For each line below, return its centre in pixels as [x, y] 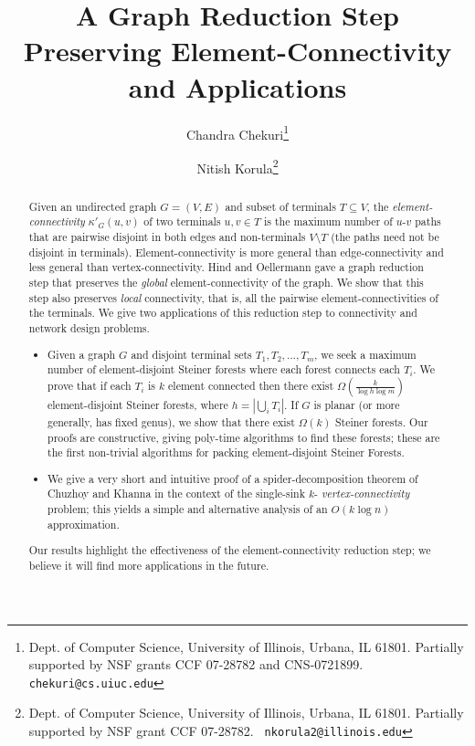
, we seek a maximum [365, 354]
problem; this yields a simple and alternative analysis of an [188, 509]
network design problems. [89, 328]
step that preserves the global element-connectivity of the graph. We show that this [226, 283]
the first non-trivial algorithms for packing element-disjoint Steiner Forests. [226, 452]
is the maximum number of [328, 221]
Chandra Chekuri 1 [237, 132]
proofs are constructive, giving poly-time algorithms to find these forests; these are [244, 437]
